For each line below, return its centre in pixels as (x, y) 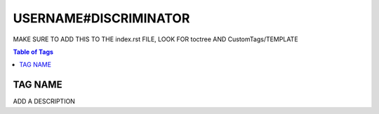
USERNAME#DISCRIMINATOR (101, 18)
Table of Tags (33, 52)
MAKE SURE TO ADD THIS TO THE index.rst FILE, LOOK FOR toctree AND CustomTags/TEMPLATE (155, 39)
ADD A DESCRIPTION (44, 101)
